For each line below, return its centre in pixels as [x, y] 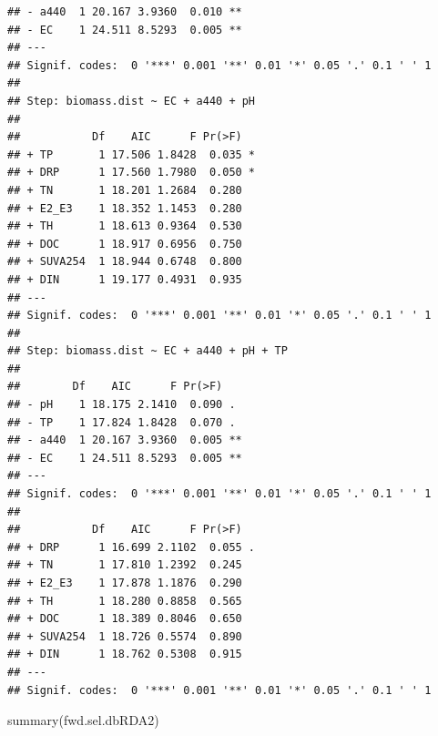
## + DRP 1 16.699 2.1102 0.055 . [132, 547]
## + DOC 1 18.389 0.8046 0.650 [125, 619]
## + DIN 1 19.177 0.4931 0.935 [125, 279]
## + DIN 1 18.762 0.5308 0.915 [125, 654]
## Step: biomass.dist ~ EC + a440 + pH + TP [148, 351]
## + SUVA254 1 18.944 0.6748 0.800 [125, 262]
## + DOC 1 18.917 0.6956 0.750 [125, 244]
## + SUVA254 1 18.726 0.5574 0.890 [125, 636]
